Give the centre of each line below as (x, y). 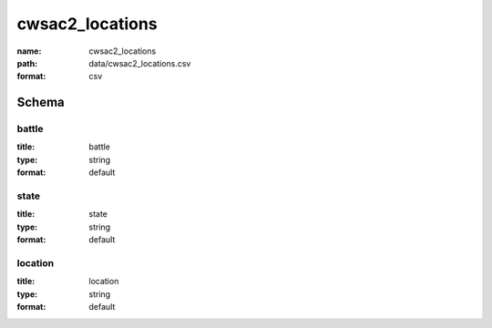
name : (29, 51)
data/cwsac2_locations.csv (140, 63)
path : (27, 63)
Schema (41, 102)
